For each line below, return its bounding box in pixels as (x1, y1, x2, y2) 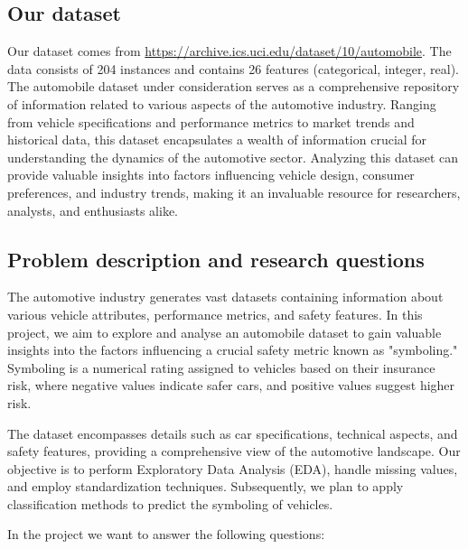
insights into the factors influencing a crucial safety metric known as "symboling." (7, 340, 458, 359)
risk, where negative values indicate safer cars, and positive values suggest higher (7, 376, 455, 395)
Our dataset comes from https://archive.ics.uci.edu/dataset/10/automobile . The (7, 42, 452, 60)
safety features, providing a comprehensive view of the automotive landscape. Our (7, 442, 461, 461)
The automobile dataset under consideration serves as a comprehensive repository (7, 77, 460, 96)
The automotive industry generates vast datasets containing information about (7, 287, 444, 306)
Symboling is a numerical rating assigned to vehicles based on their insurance (7, 358, 435, 377)
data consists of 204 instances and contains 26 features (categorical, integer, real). (7, 59, 459, 78)
